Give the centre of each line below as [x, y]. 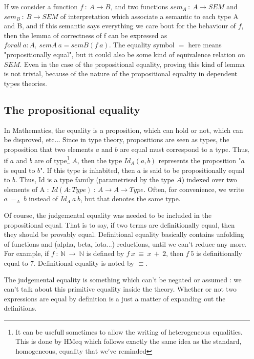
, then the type [100, 160]
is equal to [20, 170]
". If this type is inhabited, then [88, 170]
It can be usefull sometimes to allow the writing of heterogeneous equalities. [129, 331]
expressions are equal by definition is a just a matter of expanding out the [115, 298]
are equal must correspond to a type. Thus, [185, 149]
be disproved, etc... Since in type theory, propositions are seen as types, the [117, 139]
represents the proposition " [200, 160]
